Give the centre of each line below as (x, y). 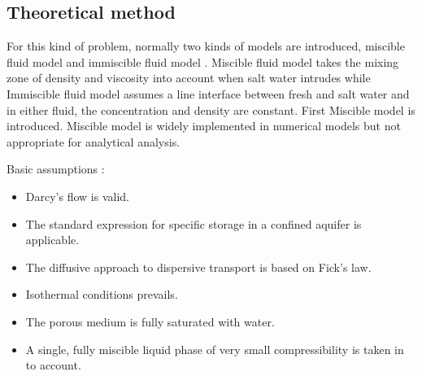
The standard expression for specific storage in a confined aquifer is (194, 223)
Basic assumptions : (56, 169)
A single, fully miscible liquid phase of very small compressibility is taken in (215, 349)
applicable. (52, 240)
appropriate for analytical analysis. (94, 141)
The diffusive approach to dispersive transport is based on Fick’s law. (198, 267)
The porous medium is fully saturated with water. (150, 321)
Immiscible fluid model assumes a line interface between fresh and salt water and (208, 93)
